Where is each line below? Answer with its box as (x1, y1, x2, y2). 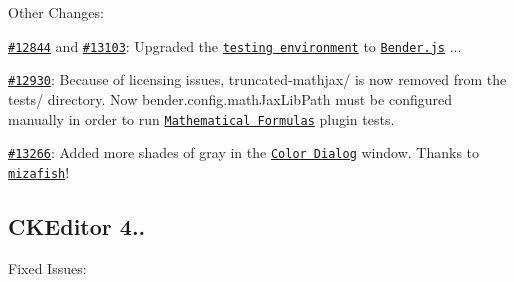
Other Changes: (8, 2, 104, 22)
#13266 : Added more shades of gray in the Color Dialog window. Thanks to (8, 142, 480, 163)
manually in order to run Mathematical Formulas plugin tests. (8, 108, 395, 129)
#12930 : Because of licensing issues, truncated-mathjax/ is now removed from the (8, 69, 507, 90)
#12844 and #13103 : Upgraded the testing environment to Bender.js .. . (8, 35, 462, 56)
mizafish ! (8, 161, 70, 182)
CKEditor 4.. (8, 210, 146, 241)
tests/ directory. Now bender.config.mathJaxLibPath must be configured (8, 88, 452, 109)
